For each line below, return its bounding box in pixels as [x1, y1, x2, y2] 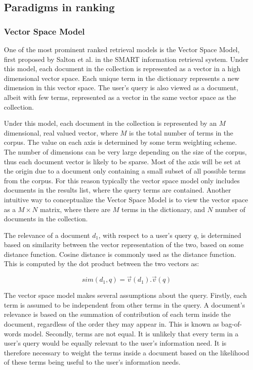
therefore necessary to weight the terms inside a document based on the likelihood [4, 347, 249, 357]
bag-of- [221, 319, 242, 329]
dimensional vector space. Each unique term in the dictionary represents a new [4, 73, 239, 83]
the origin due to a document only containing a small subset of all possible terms [4, 166, 246, 176]
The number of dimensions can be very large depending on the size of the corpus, [4, 146, 247, 156]
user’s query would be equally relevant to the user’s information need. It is [4, 338, 227, 348]
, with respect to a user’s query [98, 230, 192, 240]
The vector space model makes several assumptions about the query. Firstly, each [4, 290, 247, 300]
